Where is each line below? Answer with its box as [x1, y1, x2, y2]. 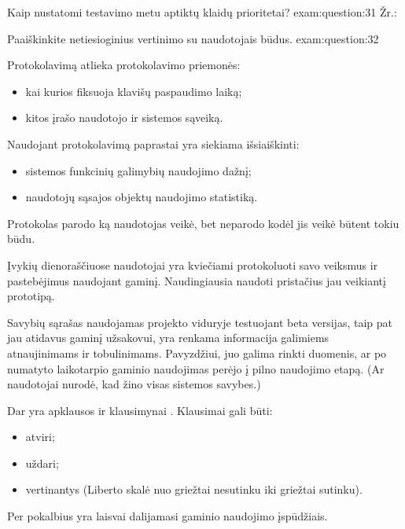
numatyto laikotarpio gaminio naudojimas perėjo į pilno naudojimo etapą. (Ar [7, 360, 385, 377]
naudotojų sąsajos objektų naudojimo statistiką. [25, 189, 258, 205]
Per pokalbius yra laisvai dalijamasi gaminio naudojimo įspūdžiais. [7, 508, 328, 524]
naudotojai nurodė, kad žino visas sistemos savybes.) [7, 376, 261, 392]
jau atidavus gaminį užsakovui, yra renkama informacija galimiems [7, 329, 330, 346]
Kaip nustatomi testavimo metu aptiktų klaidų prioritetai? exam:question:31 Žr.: [7, 4, 397, 20]
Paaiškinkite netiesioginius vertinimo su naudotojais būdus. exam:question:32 [7, 30, 379, 46]
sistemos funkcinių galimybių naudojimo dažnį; [25, 162, 252, 178]
